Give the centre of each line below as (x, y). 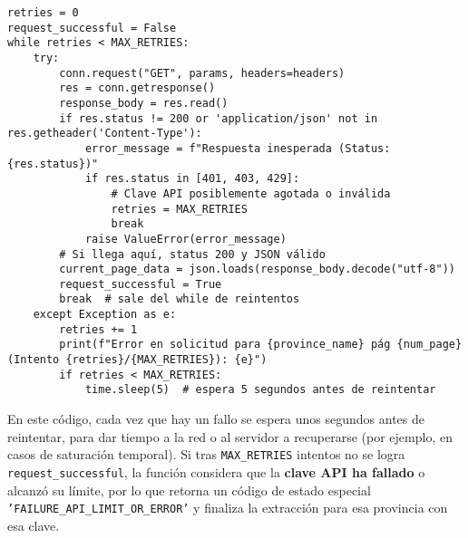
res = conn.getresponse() (137, 88)
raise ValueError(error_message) (185, 239)
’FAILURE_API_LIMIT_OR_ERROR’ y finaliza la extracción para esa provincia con (228, 508)
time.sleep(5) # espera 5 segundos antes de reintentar (260, 390)
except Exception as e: (105, 315)
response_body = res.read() (144, 103)
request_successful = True (141, 284)
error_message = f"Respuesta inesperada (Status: (238, 148)
